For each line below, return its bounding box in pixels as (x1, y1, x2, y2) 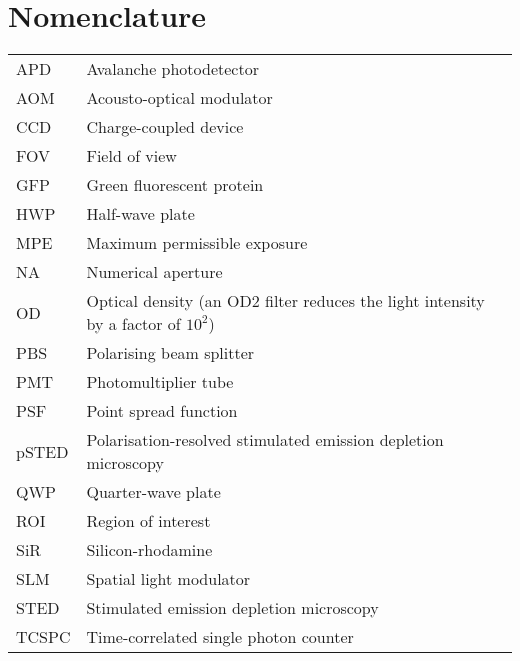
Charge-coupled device (86, 115, 244, 139)
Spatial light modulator (86, 567, 251, 591)
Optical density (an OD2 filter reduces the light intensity (86, 289, 485, 313)
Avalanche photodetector (86, 57, 259, 81)
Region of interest (86, 509, 211, 533)
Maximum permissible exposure (86, 231, 308, 255)
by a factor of (86, 312, 181, 336)
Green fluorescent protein (86, 173, 264, 197)
